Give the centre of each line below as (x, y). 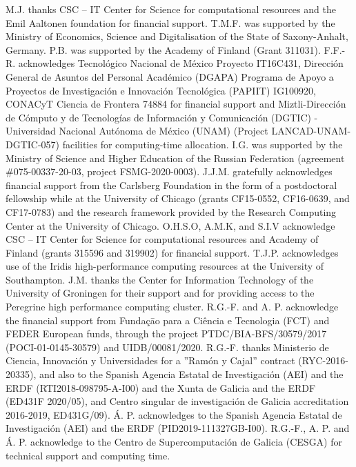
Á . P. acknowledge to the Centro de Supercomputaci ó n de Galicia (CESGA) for (174, 441)
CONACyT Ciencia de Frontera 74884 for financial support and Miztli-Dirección (176, 104)
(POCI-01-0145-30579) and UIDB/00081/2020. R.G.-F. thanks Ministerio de (167, 347)
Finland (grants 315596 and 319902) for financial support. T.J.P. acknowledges (172, 252)
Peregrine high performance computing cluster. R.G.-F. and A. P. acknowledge (172, 307)
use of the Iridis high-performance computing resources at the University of (165, 266)
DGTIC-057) (33, 144)
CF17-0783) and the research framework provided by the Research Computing (171, 211)
